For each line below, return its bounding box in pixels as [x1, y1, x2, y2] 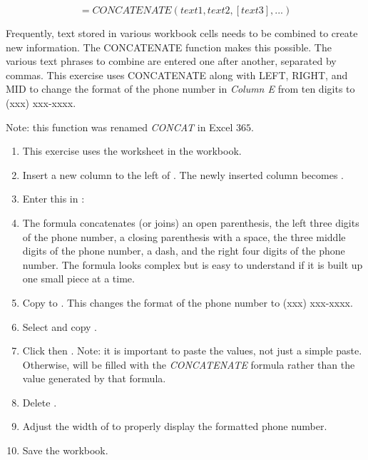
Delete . [22, 394, 57, 409]
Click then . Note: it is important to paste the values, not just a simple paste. [22, 343, 362, 358]
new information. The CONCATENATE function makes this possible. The [6, 39, 332, 54]
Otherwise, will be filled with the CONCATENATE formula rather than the [22, 357, 355, 372]
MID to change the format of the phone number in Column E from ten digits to [6, 81, 355, 96]
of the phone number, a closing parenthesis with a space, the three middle [22, 229, 346, 244]
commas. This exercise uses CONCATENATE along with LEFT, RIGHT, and [6, 67, 348, 82]
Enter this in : [22, 191, 85, 206]
